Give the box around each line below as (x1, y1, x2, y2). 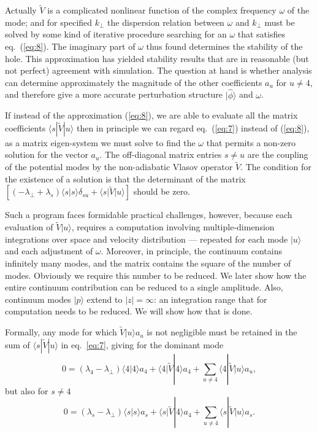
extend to (86, 292, 123, 305)
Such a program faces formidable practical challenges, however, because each (5, 208, 292, 221)
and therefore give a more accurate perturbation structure (5, 88, 223, 101)
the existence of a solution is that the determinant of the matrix (5, 172, 246, 185)
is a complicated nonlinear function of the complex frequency (47, 4, 277, 17)
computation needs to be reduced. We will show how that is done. (5, 305, 253, 318)
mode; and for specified (5, 15, 93, 28)
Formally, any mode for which (5, 326, 117, 338)
